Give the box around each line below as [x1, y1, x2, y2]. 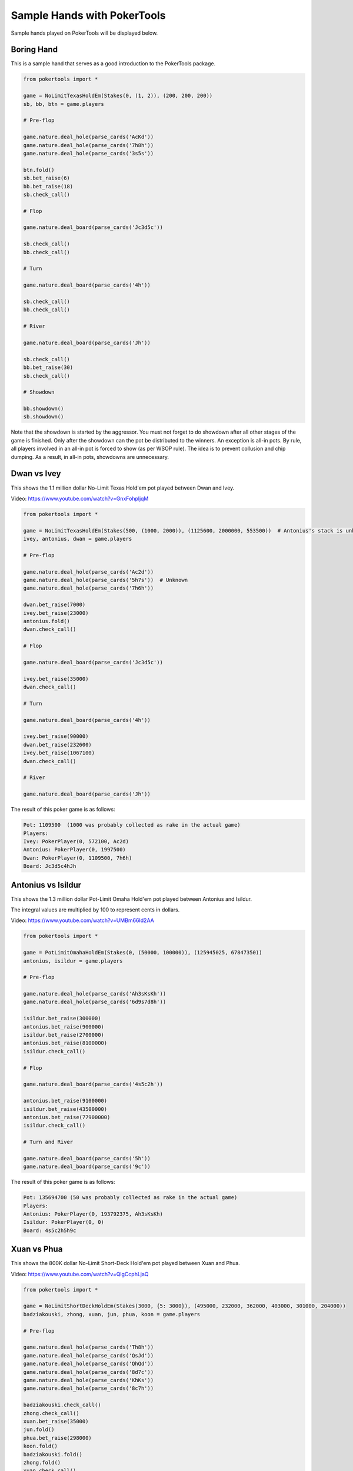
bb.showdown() [23, 405, 64, 412]
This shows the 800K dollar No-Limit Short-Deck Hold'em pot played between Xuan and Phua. [11, 1260, 241, 1267]
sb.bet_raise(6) [23, 175, 71, 182]
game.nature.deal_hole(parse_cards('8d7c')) [23, 1369, 154, 1375]
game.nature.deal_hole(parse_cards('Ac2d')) [23, 568, 154, 575]
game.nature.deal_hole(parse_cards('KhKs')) [23, 1377, 154, 1383]
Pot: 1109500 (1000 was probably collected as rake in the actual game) [23, 821, 241, 828]
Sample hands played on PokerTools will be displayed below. [11, 29, 158, 36]
